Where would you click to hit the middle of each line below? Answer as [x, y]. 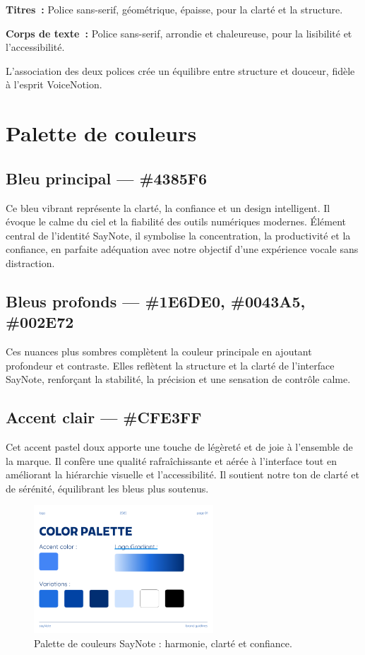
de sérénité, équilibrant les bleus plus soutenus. [107, 488]
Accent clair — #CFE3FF [104, 417]
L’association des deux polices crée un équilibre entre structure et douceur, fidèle [180, 70]
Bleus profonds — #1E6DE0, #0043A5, [156, 301]
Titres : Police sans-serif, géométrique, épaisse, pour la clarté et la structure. [174, 9]
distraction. [30, 262]
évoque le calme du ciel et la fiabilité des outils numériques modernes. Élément [176, 222]
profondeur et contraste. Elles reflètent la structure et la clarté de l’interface [170, 365]
